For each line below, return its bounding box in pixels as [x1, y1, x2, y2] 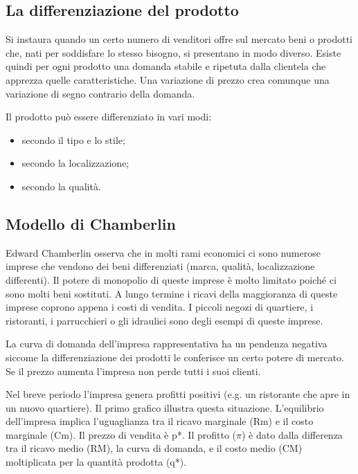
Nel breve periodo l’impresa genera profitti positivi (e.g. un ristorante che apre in [6, 387, 350, 401]
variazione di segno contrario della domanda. [6, 86, 195, 100]
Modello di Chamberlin [6, 212, 176, 234]
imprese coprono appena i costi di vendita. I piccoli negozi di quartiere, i [6, 300, 314, 314]
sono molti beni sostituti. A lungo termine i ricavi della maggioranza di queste [6, 286, 338, 300]
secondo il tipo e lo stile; [21, 132, 125, 147]
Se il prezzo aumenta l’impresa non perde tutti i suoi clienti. [6, 363, 261, 378]
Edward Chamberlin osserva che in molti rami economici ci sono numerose [6, 245, 321, 259]
